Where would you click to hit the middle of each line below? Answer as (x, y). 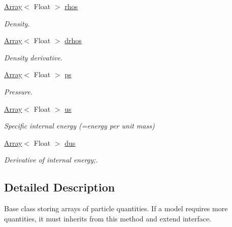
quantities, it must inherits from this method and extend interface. (108, 218)
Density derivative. (33, 57)
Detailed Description (60, 187)
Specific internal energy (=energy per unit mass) (79, 126)
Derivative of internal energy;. (51, 160)
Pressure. (19, 91)
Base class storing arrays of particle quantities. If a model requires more (116, 208)
